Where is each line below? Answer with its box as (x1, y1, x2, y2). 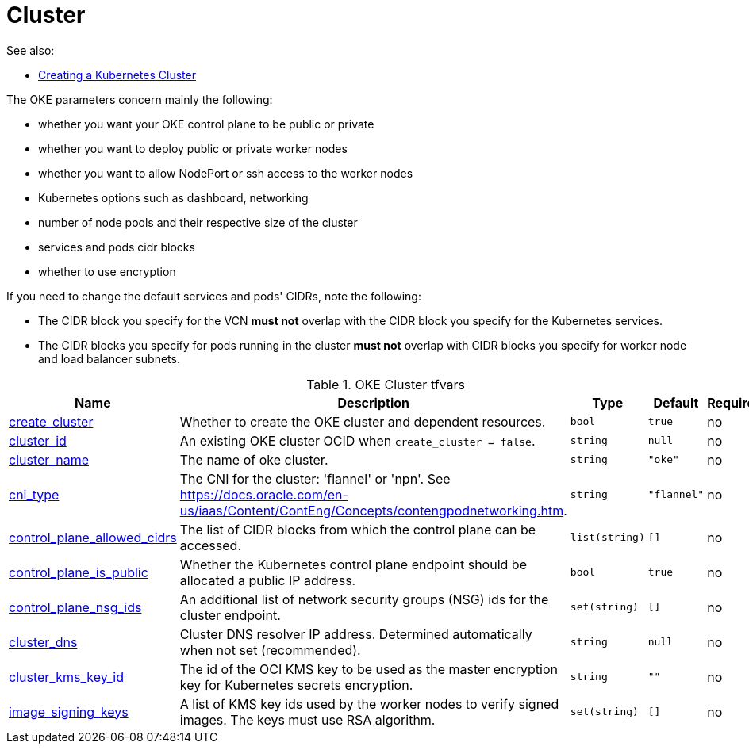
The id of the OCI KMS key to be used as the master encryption (179, 660, 559, 677)
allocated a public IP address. (179, 572, 356, 588)
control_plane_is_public (9, 564, 148, 580)
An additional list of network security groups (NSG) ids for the (179, 591, 549, 607)
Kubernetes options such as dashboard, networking (38, 190, 309, 205)
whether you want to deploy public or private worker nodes (38, 141, 348, 155)
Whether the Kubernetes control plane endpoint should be (179, 556, 527, 572)
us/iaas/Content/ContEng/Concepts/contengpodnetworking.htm (179, 502, 564, 518)
